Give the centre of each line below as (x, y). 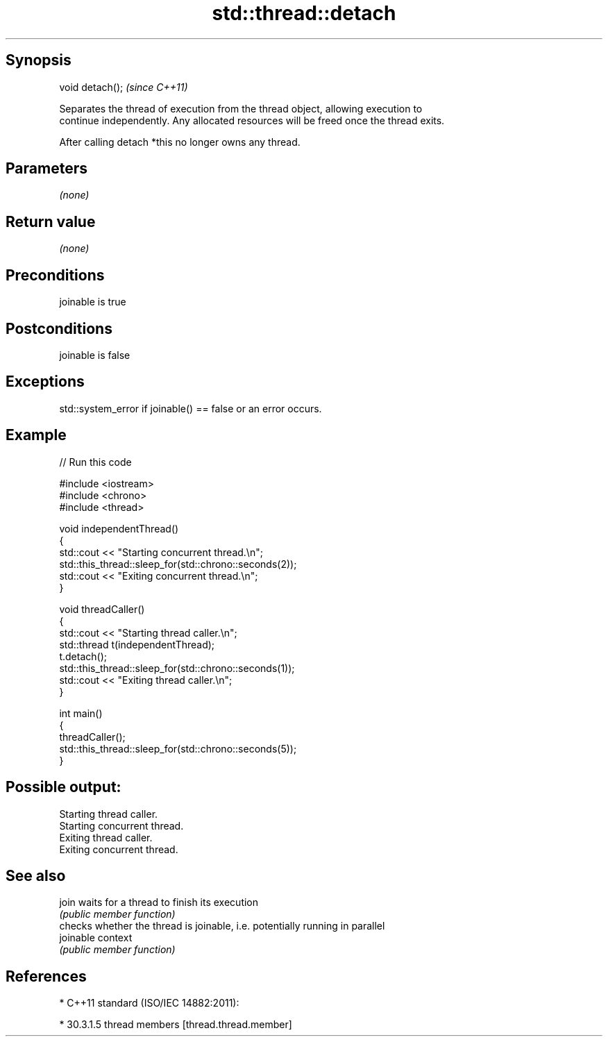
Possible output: (64, 787)
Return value (51, 221)
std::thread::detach (304, 13)
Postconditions (59, 328)
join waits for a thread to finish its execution (159, 902)
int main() (81, 713)
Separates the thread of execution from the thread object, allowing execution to (241, 108)
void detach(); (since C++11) (124, 87)
